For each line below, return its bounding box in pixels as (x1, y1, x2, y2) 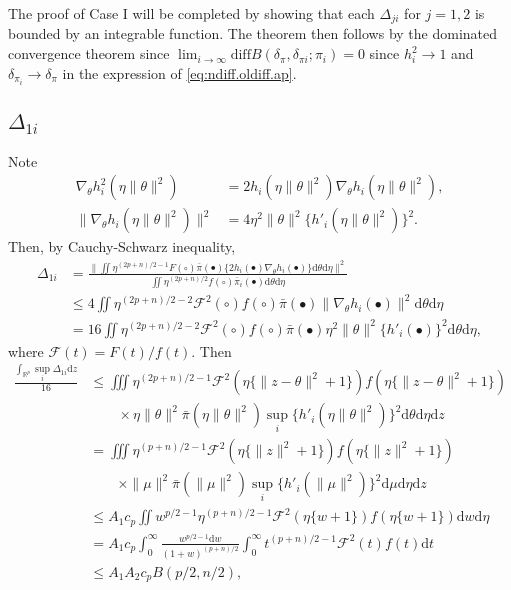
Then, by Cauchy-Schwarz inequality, (8, 236, 236, 257)
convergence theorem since (8, 43, 170, 64)
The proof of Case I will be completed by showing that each (8, 3, 375, 23)
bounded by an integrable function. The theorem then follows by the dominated (8, 23, 498, 44)
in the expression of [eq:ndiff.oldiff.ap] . (62, 62, 297, 83)
